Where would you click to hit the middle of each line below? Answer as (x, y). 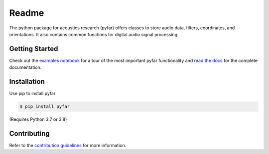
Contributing (29, 133)
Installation (27, 82)
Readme (27, 13)
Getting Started (34, 49)
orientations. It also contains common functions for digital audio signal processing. (94, 34)
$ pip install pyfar (45, 107)
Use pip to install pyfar (32, 94)
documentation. (25, 67)
